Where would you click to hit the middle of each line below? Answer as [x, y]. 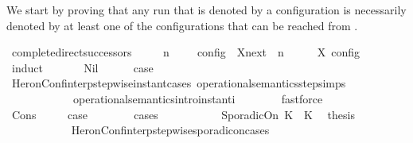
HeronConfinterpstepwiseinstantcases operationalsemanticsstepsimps [179, 83]
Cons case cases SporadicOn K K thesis [183, 114]
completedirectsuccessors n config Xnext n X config [186, 52]
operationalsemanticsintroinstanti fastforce [198, 98]
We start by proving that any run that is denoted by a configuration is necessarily [206, 10]
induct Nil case [82, 67]
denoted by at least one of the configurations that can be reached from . [182, 25]
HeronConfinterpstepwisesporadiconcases [170, 130]
